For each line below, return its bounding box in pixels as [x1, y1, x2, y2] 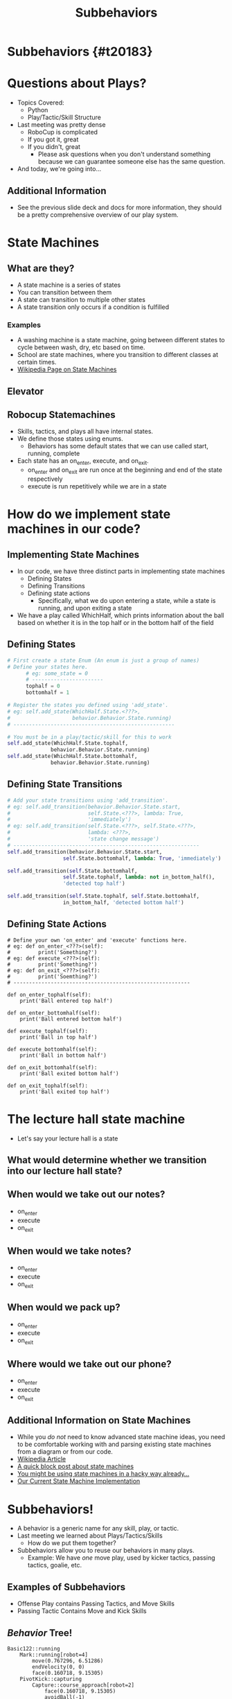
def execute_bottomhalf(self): [7, 1046, 98, 1053]
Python [27, 106, 48, 114]
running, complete [27, 449, 80, 458]
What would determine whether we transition [7, 1154, 207, 1166]
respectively [27, 475, 63, 483]
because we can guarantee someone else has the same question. [37, 157, 226, 166]
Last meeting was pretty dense [17, 121, 106, 129]
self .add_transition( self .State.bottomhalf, [7, 868, 138, 874]
